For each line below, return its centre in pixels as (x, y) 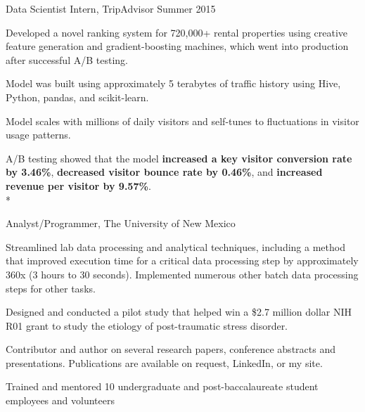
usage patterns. (38, 135)
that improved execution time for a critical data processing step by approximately (182, 260)
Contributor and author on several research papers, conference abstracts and (171, 349)
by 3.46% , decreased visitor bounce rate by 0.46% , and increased (164, 172)
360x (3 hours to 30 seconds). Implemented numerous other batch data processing (182, 274)
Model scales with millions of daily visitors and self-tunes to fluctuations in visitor (182, 121)
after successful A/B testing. (67, 59)
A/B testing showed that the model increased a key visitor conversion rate (179, 158)
